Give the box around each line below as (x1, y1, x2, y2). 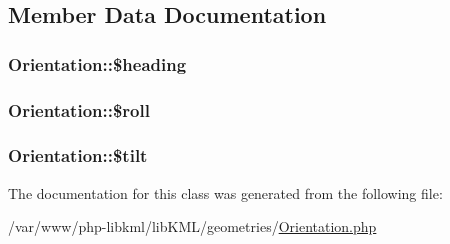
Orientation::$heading (8, 51, 187, 76)
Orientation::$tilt (8, 143, 148, 168)
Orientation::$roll (8, 97, 150, 122)
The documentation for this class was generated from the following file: (8, 182, 443, 203)
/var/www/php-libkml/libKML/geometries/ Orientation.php (8, 216, 377, 237)
